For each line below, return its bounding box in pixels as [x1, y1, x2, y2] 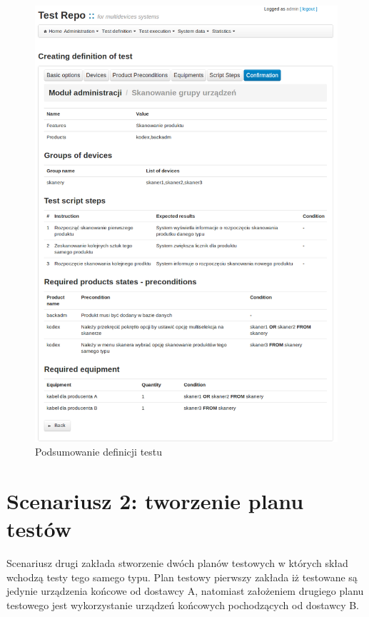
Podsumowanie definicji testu [35, 444, 163, 459]
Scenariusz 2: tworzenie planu [6, 486, 304, 516]
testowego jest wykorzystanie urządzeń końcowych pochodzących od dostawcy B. [6, 597, 360, 612]
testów [6, 514, 71, 543]
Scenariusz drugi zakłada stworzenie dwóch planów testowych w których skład [6, 556, 348, 571]
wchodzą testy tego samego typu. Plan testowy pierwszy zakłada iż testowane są [6, 569, 358, 584]
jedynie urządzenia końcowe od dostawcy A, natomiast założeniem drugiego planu [6, 583, 364, 598]
